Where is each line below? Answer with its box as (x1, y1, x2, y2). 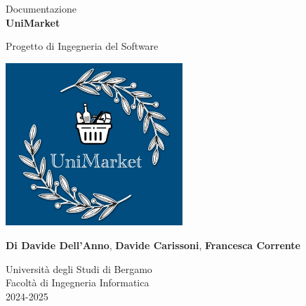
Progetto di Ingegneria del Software (6, 39, 159, 53)
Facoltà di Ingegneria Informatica (6, 275, 149, 290)
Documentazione (6, 1, 76, 15)
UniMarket (6, 15, 60, 29)
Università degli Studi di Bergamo (6, 261, 152, 276)
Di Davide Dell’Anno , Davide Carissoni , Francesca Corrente (6, 237, 300, 252)
